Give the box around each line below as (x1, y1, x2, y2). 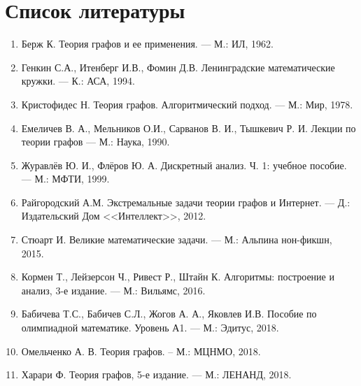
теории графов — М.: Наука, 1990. (21, 134, 170, 149)
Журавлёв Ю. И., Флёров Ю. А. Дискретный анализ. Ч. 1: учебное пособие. (21, 157, 347, 172)
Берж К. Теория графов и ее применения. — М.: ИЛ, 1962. (21, 36, 274, 51)
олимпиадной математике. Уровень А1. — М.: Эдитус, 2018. (21, 320, 279, 335)
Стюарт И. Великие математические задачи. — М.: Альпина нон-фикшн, (21, 232, 332, 247)
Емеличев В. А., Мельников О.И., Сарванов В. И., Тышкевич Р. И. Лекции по (21, 120, 356, 135)
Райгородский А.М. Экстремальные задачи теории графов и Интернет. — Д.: (21, 194, 351, 209)
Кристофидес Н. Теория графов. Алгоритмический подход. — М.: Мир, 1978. (21, 96, 353, 111)
